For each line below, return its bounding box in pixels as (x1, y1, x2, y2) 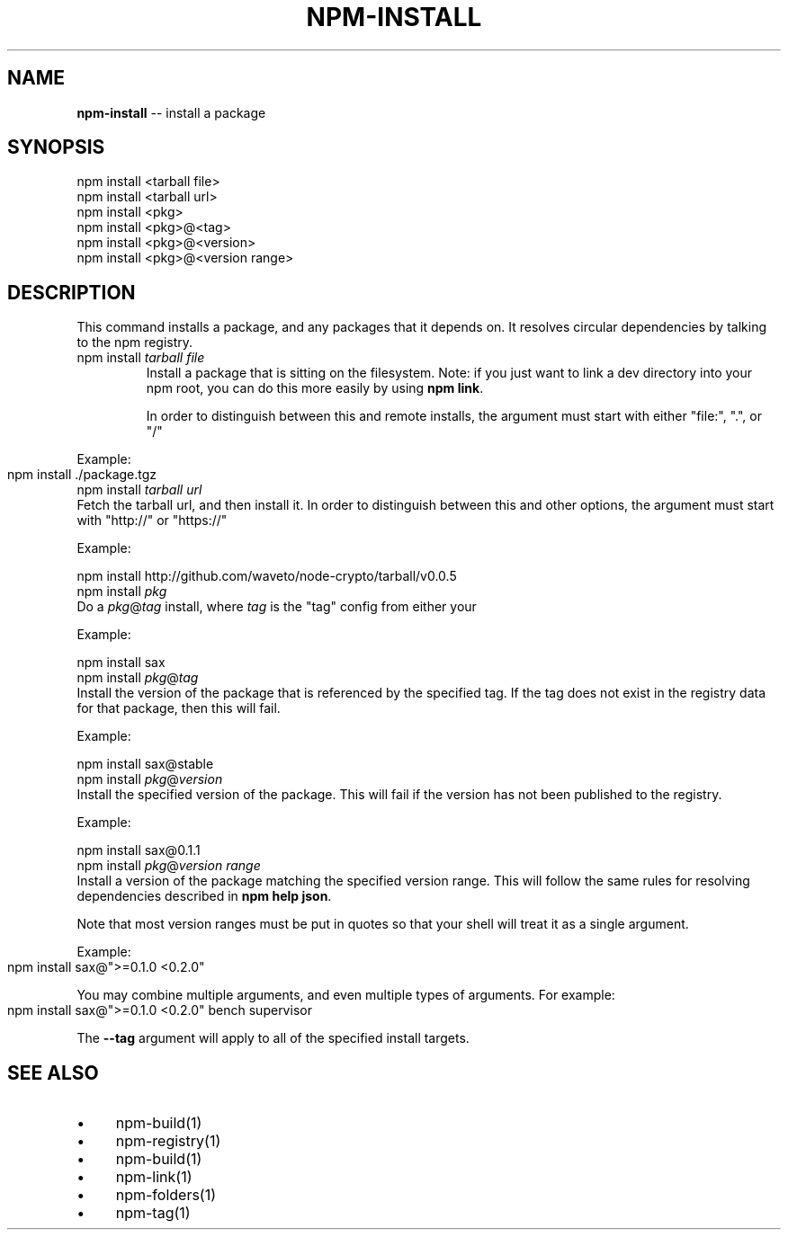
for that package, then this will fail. (76, 700, 281, 716)
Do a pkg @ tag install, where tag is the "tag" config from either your (76, 599, 477, 615)
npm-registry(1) (115, 1132, 221, 1151)
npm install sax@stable (76, 756, 214, 772)
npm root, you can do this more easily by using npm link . (146, 380, 484, 396)
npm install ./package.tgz (7, 467, 157, 483)
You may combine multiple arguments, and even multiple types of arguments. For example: (76, 987, 615, 1003)
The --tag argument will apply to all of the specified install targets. (76, 1030, 470, 1046)
